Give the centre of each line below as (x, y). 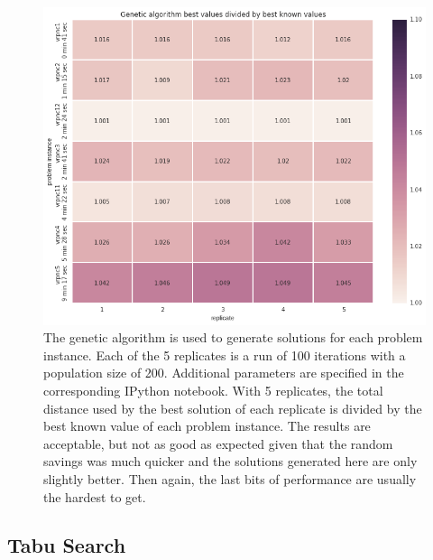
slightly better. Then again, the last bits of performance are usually (230, 478)
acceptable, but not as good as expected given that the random (218, 443)
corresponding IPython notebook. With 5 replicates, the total (213, 390)
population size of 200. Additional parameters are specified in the (224, 373)
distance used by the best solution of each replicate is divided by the (233, 408)
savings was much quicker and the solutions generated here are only (230, 461)
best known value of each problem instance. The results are (207, 426)
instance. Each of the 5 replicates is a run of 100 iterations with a (225, 355)
